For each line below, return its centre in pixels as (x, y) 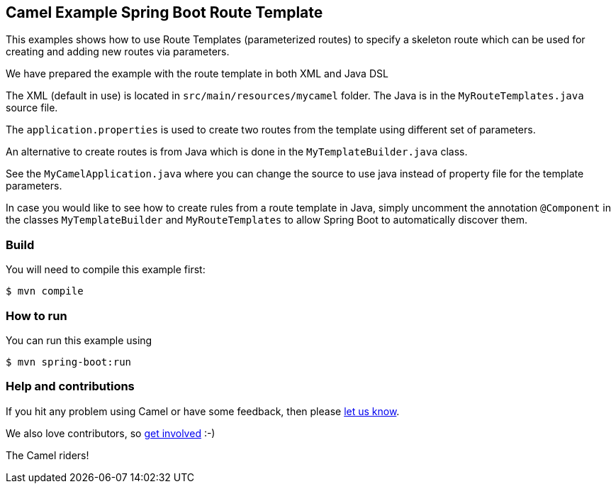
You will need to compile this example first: (106, 270)
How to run (37, 315)
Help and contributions (70, 386)
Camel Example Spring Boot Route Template (164, 12)
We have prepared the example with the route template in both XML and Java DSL (197, 74)
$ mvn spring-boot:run (69, 362)
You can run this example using (79, 340)
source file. (32, 108)
